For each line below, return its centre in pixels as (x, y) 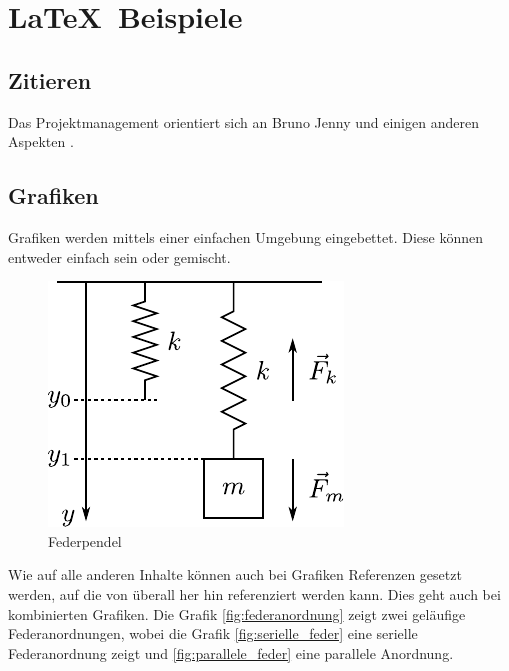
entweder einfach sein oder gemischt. (119, 256)
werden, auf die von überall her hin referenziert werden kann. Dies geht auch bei (254, 593)
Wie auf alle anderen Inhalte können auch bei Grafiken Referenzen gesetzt (235, 574)
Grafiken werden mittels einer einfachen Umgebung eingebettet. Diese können (245, 236)
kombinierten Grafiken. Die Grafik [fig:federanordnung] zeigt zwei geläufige (237, 613)
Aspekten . (41, 141)
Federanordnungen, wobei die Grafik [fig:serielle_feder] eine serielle (213, 633)
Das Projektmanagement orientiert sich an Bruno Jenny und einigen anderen (243, 121)
